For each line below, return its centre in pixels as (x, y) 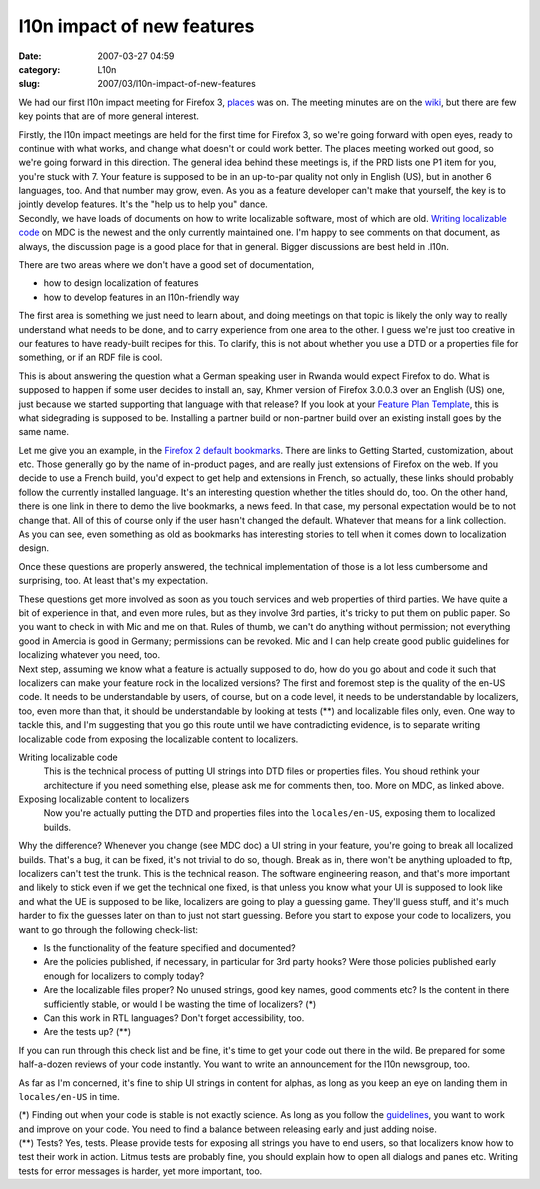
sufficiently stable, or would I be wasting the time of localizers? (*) (180, 1004)
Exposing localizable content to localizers (104, 799)
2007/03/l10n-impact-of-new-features (177, 84)
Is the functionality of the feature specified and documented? (169, 947)
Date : (30, 56)
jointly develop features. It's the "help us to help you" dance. (143, 204)
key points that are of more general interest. (109, 116)
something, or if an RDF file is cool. (90, 357)
